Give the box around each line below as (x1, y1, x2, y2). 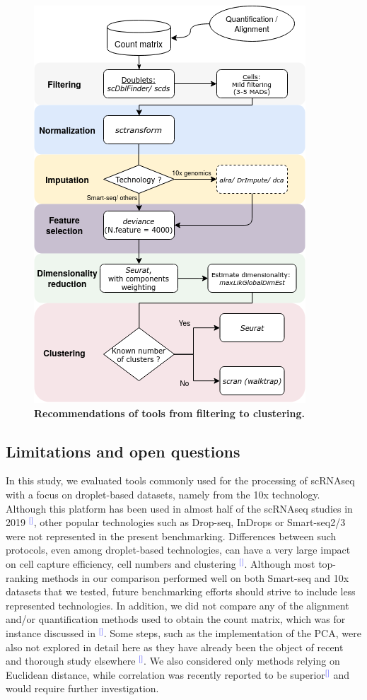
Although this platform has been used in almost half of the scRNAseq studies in (6, 501, 353, 515)
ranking (6, 570, 39, 585)
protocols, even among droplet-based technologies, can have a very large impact (6, 542, 351, 557)
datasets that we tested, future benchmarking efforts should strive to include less (6, 584, 356, 599)
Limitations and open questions (6, 440, 240, 462)
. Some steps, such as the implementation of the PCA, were (103, 625, 361, 640)
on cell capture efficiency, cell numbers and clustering (6, 556, 236, 571)
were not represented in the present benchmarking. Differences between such (6, 528, 337, 543)
